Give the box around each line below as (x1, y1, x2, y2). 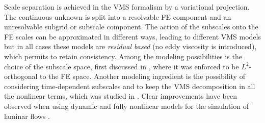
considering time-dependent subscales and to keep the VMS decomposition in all (4, 80, 255, 91)
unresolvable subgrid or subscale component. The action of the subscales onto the (4, 21, 258, 32)
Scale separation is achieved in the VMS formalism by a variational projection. (4, 2, 250, 12)
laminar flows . (4, 110, 50, 121)
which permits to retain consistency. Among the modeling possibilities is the (4, 51, 242, 61)
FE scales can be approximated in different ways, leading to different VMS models (4, 31, 261, 42)
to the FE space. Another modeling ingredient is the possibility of (40, 71, 245, 81)
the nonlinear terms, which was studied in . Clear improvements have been (4, 91, 237, 101)
